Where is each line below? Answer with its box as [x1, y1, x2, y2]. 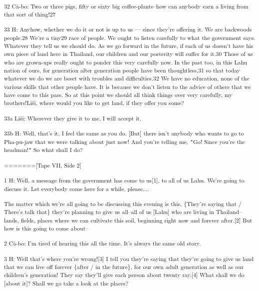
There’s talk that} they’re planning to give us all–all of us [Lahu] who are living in [4, 207, 215, 216]
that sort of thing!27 [4, 10, 56, 18]
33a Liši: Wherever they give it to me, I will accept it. [4, 113, 142, 122]
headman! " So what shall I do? [4, 145, 83, 154]
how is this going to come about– [4, 224, 89, 232]
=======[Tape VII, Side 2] [4, 161, 81, 169]
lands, [4, 216, 19, 224]
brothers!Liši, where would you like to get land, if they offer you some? [4, 98, 184, 107]
